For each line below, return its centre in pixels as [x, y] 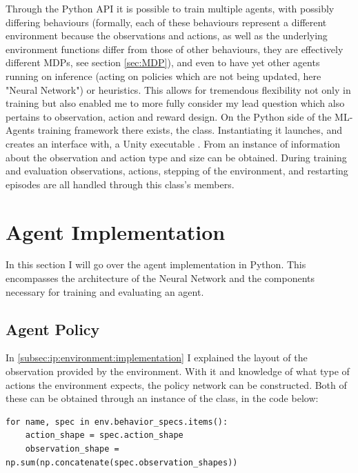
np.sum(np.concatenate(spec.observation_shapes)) [122, 462]
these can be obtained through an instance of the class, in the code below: [162, 398]
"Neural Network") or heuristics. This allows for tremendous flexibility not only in [178, 89]
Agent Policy [53, 329]
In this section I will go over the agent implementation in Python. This [156, 264]
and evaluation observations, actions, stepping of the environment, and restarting [177, 171]
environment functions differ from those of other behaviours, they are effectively [175, 49]
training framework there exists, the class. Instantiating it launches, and [190, 130]
